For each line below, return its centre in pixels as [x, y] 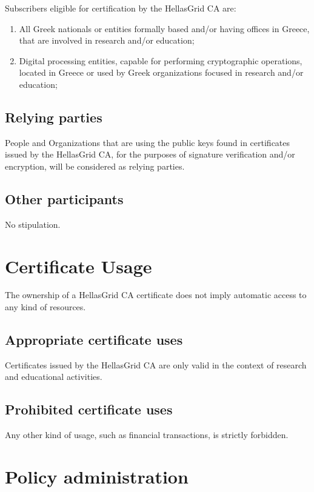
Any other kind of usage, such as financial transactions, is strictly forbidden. [147, 435]
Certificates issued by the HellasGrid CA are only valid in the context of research [156, 364]
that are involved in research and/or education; [107, 40]
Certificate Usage [78, 266]
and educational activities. [54, 377]
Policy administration [97, 477]
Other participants [64, 198]
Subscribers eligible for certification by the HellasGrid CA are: [121, 8]
